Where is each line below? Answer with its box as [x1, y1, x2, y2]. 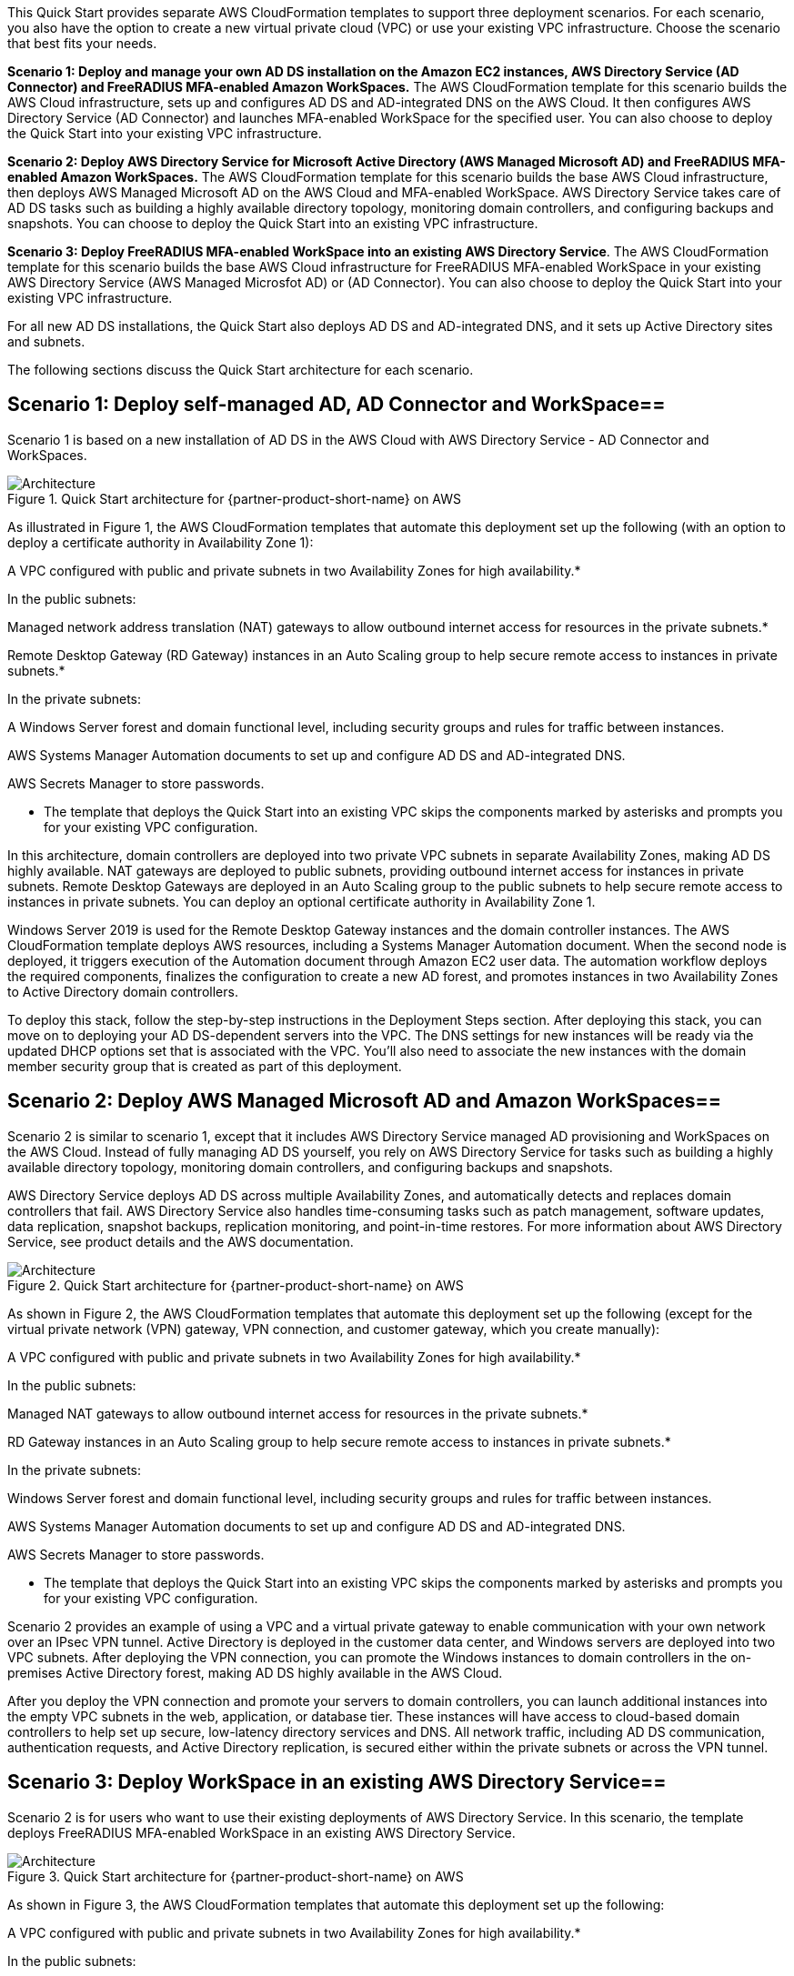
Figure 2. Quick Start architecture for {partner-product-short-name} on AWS [7, 1277, 464, 1293]
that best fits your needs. [7, 35, 157, 51]
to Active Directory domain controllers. [7, 983, 238, 999]
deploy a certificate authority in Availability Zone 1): [7, 534, 314, 550]
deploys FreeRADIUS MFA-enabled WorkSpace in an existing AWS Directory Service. [7, 1824, 516, 1841]
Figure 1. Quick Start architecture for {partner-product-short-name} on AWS [7, 490, 462, 507]
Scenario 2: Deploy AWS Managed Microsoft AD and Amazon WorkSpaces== [7, 1089, 721, 1113]
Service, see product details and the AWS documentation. [7, 1233, 354, 1249]
